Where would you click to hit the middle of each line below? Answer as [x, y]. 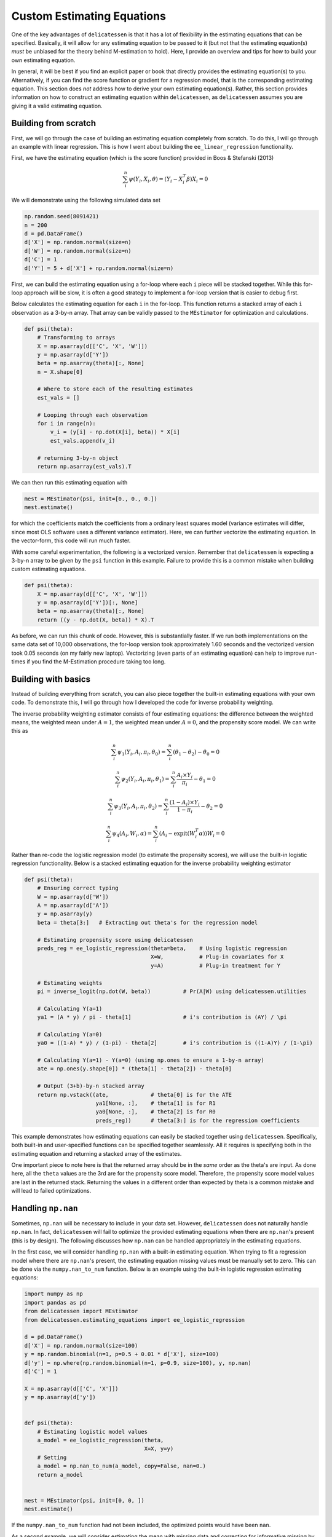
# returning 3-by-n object [78, 458]
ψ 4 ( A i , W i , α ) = [132, 834]
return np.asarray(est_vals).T [84, 466]
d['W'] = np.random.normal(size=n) [78, 251]
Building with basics [51, 679]
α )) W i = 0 [212, 834]
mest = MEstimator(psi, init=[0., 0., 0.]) [91, 499]
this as [20, 731]
